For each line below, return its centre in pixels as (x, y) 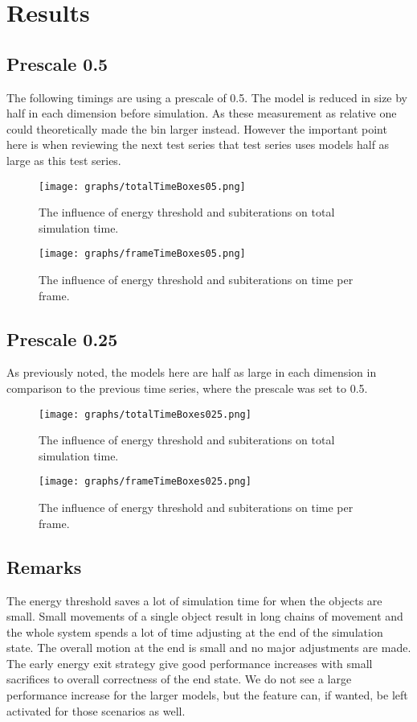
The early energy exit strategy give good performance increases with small (190, 663)
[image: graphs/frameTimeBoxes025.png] (145, 482)
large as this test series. (64, 160)
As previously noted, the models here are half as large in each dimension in (192, 372)
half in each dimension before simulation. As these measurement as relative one (202, 113)
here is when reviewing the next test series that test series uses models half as (198, 144)
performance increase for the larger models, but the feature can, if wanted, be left (207, 695)
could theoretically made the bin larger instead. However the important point (197, 128)
